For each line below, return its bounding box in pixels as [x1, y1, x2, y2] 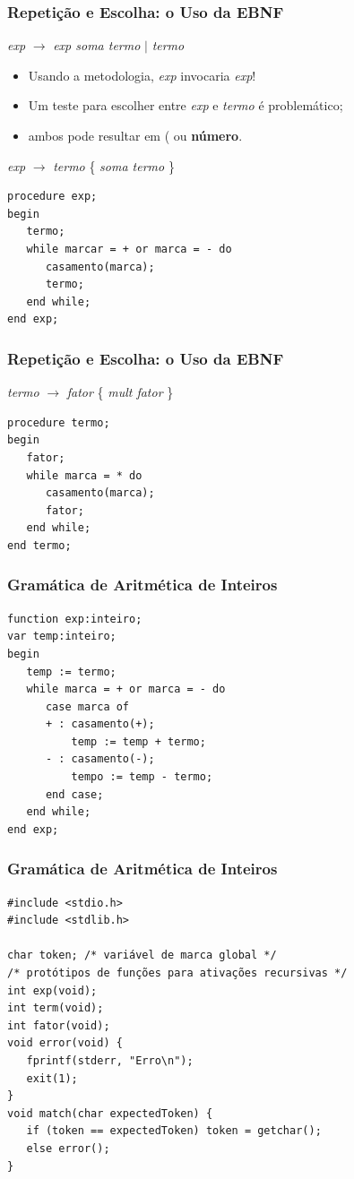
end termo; [7, 538, 72, 552]
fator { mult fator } [66, 383, 174, 401]
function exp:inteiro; [7, 612, 142, 625]
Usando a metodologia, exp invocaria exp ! [28, 65, 256, 84]
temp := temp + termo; [71, 735, 206, 748]
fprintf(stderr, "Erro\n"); [26, 1054, 194, 1067]
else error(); [26, 1141, 110, 1155]
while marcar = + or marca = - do [26, 242, 232, 255]
